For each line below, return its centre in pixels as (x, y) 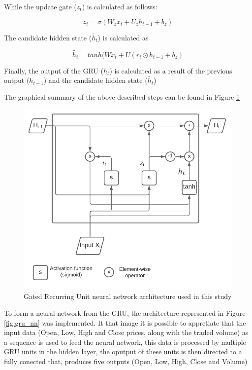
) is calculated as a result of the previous (171, 70)
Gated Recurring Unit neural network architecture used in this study (128, 296)
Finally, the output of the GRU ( (54, 70)
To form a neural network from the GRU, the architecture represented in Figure (125, 313)
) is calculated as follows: (120, 6)
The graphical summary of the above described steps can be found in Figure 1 (122, 97)
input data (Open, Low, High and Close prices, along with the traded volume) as (126, 332)
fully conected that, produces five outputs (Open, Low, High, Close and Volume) (126, 361)
